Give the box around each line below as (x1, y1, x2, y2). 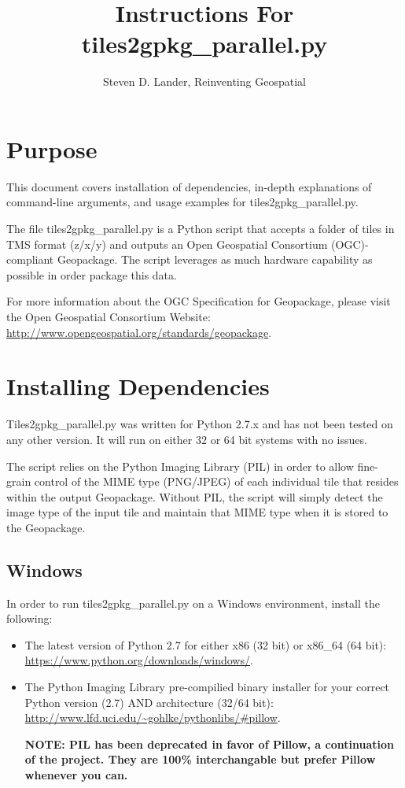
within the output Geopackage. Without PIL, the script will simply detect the (6, 488, 383, 505)
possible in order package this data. (6, 266, 177, 283)
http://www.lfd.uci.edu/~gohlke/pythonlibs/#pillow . (24, 709, 281, 726)
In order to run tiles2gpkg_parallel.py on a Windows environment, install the (6, 594, 380, 611)
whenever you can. (24, 767, 128, 783)
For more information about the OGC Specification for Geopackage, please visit (6, 293, 391, 309)
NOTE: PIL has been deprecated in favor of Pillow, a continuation (24, 735, 394, 752)
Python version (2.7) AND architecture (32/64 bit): (24, 694, 274, 710)
